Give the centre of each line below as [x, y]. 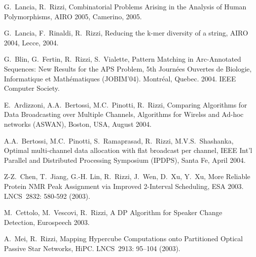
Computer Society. [32, 88]
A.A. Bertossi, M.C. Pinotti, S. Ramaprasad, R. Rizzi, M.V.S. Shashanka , [119, 140]
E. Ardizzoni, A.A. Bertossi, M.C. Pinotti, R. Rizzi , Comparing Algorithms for [126, 104]
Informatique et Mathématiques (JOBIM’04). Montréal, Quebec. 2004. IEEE [120, 78]
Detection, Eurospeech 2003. [47, 222]
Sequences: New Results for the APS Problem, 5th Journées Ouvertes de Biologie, [128, 68]
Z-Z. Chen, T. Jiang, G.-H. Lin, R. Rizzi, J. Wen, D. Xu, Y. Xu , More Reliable [127, 176]
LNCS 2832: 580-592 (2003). [47, 196]
